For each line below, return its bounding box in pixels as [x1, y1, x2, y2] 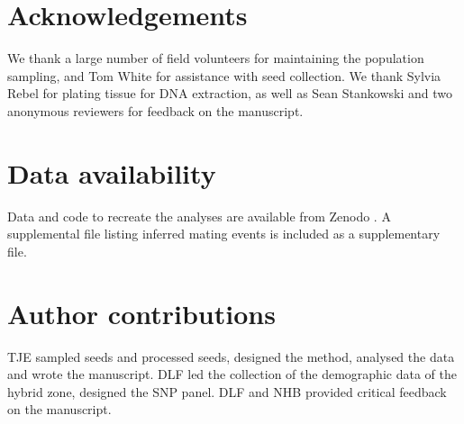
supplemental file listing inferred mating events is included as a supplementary [7, 224, 441, 243]
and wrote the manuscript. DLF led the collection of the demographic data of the [7, 365, 457, 383]
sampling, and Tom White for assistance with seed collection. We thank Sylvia [7, 66, 441, 85]
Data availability [7, 154, 216, 191]
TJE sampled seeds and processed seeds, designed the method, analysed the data [7, 347, 455, 365]
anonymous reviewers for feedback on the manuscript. [7, 101, 304, 120]
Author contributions [7, 294, 276, 331]
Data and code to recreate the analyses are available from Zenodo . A [7, 206, 391, 225]
